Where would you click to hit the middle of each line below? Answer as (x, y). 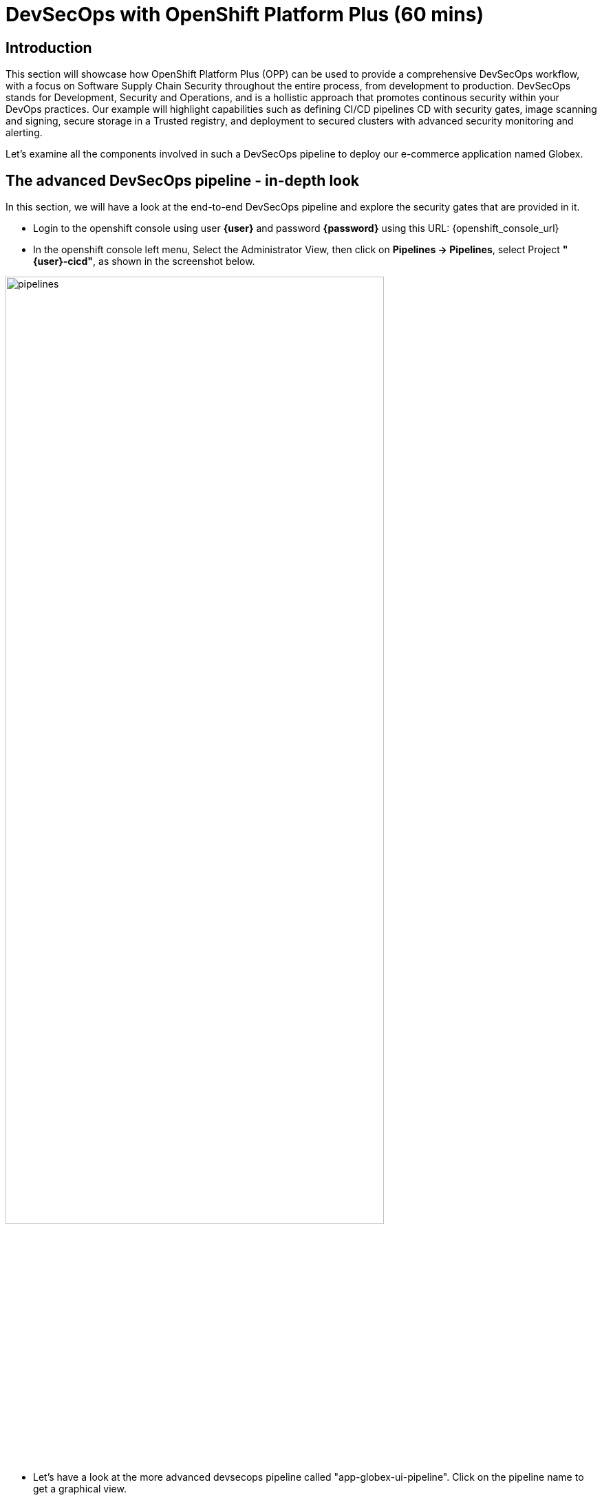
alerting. (24, 133)
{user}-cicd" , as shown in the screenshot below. (144, 261)
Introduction (49, 47)
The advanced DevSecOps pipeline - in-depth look (183, 180)
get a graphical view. (80, 1488)
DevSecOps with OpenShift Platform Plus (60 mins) (245, 14)
